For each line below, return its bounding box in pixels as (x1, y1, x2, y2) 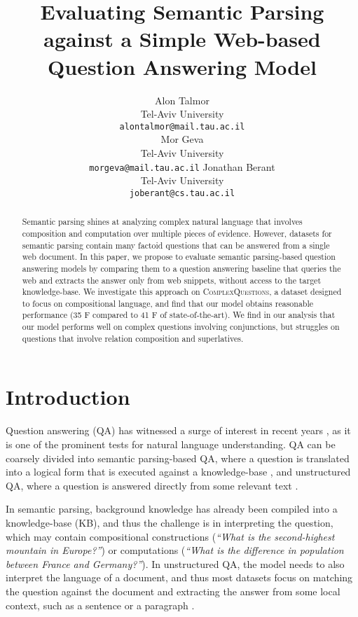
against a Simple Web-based (43, 25, 321, 53)
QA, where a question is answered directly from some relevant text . (6, 478, 298, 492)
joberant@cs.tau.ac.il (129, 188, 235, 198)
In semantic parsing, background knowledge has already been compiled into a (6, 501, 338, 516)
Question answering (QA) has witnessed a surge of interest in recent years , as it (6, 423, 351, 438)
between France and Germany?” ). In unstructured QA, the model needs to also (6, 556, 345, 571)
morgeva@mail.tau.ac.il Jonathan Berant (89, 159, 275, 174)
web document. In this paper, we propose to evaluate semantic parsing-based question (22, 251, 336, 263)
